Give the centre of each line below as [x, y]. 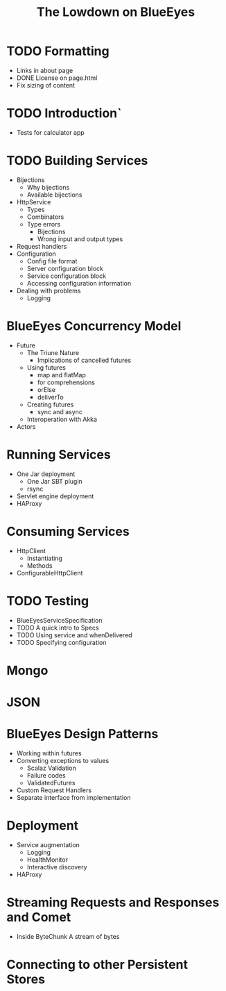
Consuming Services [68, 531]
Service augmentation [48, 844]
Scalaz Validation [52, 768]
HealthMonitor [47, 860]
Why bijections [48, 187]
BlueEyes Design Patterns [82, 734]
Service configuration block [67, 276]
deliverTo [50, 397]
